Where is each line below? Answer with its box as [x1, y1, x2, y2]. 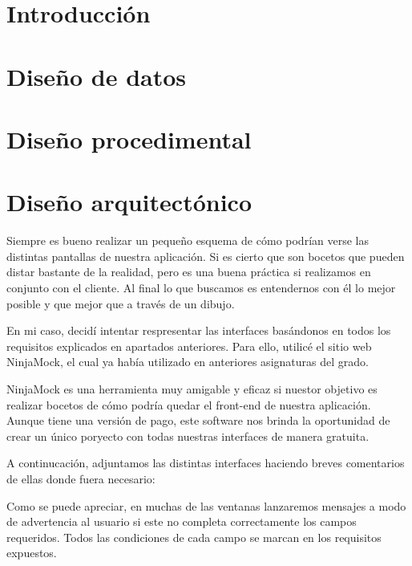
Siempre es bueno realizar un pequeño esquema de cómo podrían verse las [6, 232, 369, 249]
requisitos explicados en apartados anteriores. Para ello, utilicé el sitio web [6, 337, 372, 354]
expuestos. [6, 544, 57, 561]
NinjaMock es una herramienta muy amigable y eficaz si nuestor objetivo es [6, 381, 378, 397]
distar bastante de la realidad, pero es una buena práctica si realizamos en [6, 263, 371, 280]
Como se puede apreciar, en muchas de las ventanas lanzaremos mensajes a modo [6, 497, 406, 514]
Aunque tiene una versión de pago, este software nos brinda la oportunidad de [6, 412, 390, 429]
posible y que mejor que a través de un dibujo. [6, 295, 235, 312]
